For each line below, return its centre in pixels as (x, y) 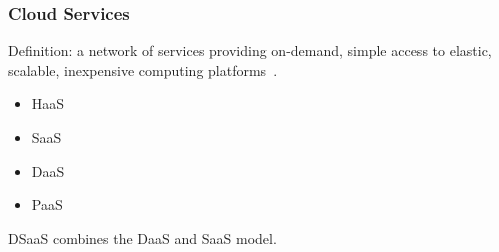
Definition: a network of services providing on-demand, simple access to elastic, (250, 50)
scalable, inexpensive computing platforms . (143, 69)
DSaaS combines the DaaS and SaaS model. (142, 237)
